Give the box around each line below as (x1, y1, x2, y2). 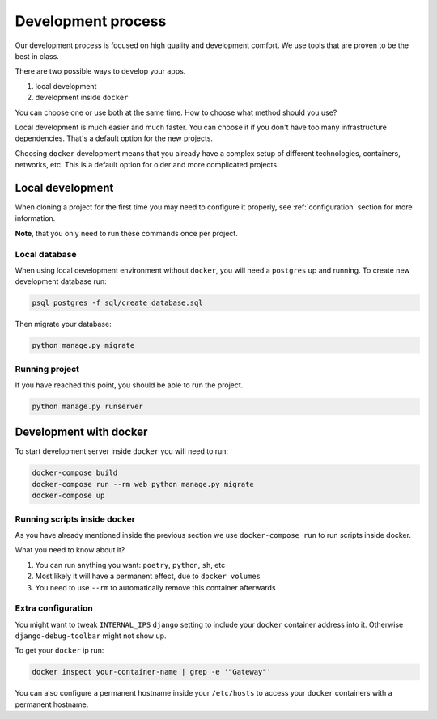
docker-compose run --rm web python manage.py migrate (32, 480, 254, 488)
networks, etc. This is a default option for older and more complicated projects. (15, 160, 279, 170)
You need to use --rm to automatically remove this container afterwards (35, 582, 276, 592)
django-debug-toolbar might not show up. (15, 631, 167, 641)
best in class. (15, 51, 60, 61)
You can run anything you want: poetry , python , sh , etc (35, 560, 226, 569)
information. (15, 214, 56, 223)
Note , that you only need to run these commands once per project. (15, 228, 238, 238)
